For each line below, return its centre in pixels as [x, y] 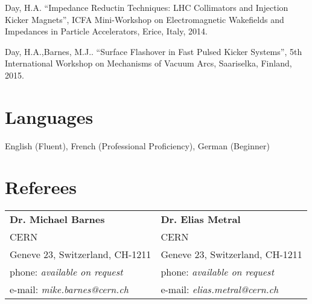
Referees [41, 187]
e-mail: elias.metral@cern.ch [220, 289]
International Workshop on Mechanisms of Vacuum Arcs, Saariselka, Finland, [148, 63]
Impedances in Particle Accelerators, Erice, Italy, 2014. [106, 31]
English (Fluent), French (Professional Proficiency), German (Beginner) [137, 145]
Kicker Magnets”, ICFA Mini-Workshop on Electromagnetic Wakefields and [145, 19]
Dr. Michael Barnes [57, 219]
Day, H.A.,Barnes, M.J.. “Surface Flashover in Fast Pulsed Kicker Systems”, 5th [154, 51]
